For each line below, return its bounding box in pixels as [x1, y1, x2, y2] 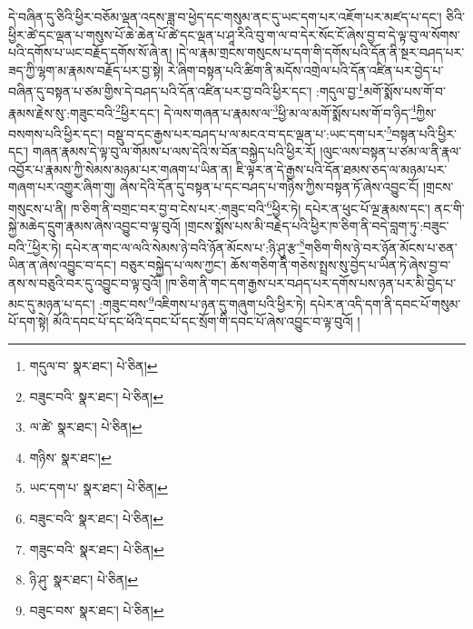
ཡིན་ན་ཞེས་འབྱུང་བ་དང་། [8, 255, 117, 274]
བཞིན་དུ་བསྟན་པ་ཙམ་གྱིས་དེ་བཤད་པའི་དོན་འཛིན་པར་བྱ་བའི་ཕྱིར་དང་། [8, 82, 312, 101]
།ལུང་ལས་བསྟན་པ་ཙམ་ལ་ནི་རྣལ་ [320, 142, 462, 161]
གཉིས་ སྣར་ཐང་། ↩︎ [29, 447, 112, 466]
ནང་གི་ [434, 198, 465, 217]
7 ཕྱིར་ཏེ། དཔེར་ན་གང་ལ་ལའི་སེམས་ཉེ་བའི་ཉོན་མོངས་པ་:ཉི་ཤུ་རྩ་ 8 [26, 235, 305, 256]
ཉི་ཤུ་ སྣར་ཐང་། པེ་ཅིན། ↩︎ [29, 570, 139, 589]
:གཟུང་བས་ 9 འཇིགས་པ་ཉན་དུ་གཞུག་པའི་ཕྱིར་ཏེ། [99, 292, 306, 313]
